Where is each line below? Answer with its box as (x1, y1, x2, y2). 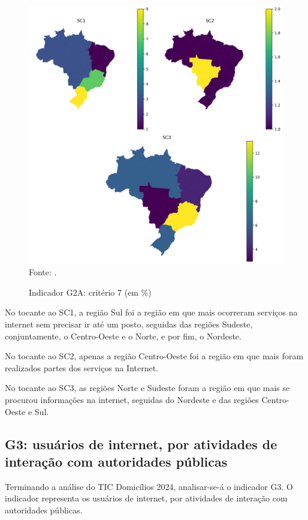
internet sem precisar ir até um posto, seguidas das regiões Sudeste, (5, 317, 253, 330)
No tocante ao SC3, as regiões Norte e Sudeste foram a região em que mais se (5, 381, 290, 394)
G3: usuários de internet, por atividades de (5, 434, 277, 453)
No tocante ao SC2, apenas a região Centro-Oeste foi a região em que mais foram (5, 350, 304, 362)
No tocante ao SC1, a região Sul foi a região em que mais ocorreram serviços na (5, 306, 298, 318)
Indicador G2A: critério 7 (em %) (29, 285, 152, 298)
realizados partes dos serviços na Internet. (5, 361, 159, 374)
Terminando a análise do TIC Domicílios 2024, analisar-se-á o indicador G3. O (5, 480, 293, 492)
